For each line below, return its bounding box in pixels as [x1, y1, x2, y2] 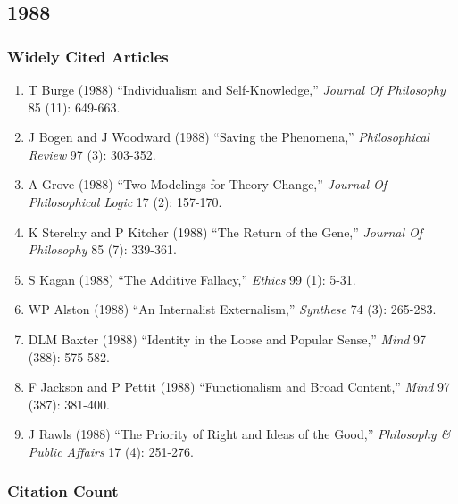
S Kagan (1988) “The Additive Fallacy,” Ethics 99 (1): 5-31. [28, 269, 356, 288]
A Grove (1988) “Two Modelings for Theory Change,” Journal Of [28, 175, 387, 194]
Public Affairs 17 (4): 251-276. [28, 442, 194, 460]
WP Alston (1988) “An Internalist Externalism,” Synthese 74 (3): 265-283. [28, 300, 437, 318]
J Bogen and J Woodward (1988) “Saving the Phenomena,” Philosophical [28, 128, 429, 146]
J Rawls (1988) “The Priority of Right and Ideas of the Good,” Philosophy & [28, 425, 451, 443]
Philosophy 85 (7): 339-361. [28, 240, 177, 259]
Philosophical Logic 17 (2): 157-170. [28, 192, 222, 211]
